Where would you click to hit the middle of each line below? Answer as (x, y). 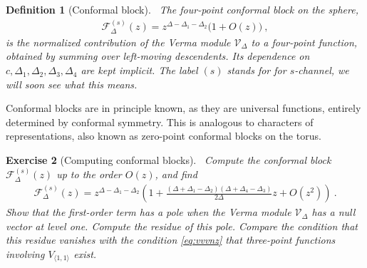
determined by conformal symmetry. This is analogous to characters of (160, 122)
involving (25, 253)
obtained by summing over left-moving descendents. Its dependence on (158, 56)
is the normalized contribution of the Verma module (118, 42)
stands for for (257, 70)
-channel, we (322, 70)
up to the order (89, 174)
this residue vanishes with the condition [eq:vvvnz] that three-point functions (171, 240)
